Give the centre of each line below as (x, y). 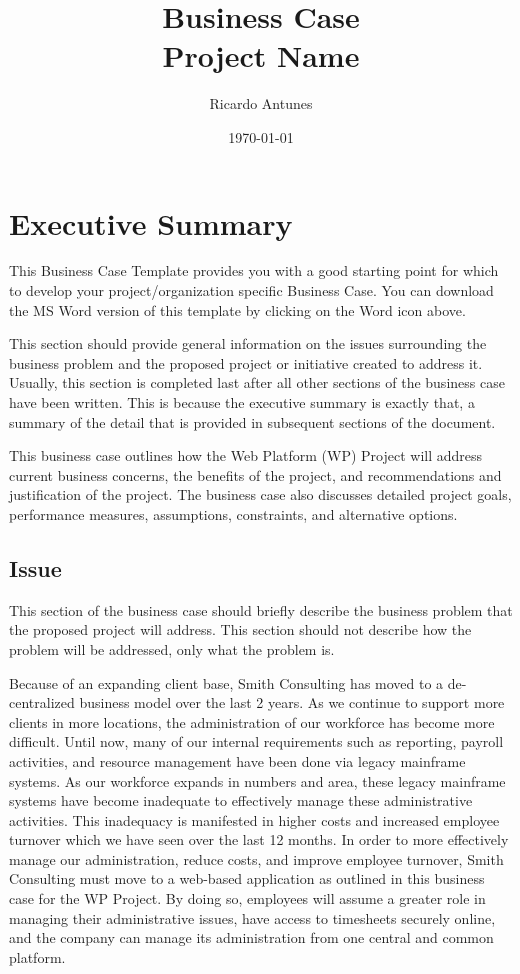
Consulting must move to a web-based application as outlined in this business (247, 878)
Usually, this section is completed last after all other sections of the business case (257, 382)
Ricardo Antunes (261, 103)
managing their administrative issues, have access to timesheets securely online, (252, 917)
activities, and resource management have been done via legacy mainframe (237, 760)
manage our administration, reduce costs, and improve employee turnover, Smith (256, 858)
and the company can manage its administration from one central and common (251, 937)
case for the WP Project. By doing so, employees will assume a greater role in (247, 898)
